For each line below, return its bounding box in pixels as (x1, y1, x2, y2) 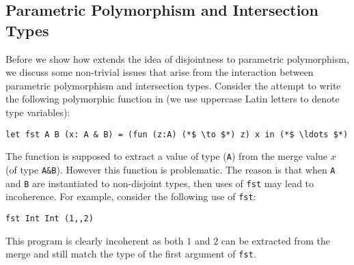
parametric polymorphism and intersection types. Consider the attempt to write (5, 78, 341, 92)
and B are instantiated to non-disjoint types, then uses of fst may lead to (5, 176, 314, 190)
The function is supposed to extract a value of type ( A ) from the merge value (5, 149, 328, 163)
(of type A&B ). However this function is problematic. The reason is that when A (5, 162, 336, 176)
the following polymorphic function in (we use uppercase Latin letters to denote (5, 92, 340, 106)
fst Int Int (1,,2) (5, 213, 94, 223)
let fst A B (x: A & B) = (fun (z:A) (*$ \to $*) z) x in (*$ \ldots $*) (5, 129, 349, 139)
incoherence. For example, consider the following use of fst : (5, 189, 256, 204)
